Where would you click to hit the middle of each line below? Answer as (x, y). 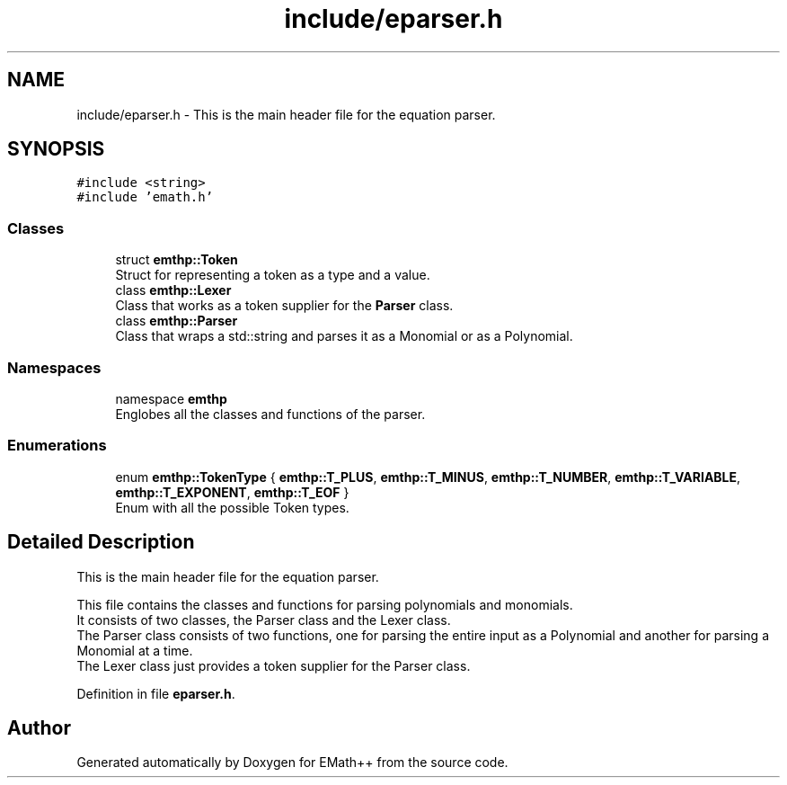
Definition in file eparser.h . (156, 693)
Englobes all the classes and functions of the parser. (270, 414)
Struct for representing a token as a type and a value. (273, 275)
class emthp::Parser (177, 321)
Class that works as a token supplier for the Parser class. (284, 306)
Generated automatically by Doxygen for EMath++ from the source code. (292, 763)
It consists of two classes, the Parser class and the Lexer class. (264, 620)
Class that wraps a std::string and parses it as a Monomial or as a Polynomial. (344, 336)
